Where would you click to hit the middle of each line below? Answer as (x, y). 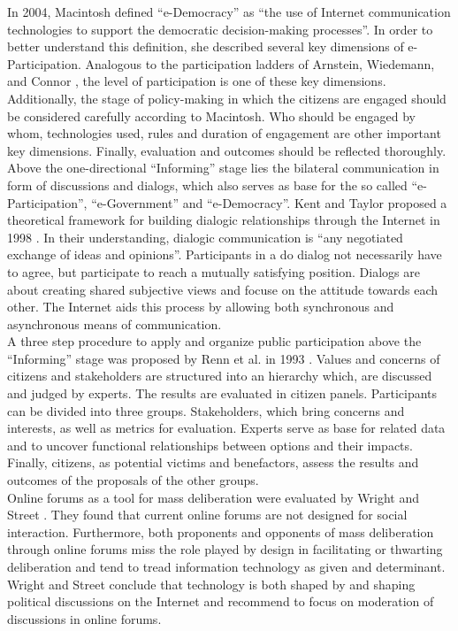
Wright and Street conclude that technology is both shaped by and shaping (211, 584)
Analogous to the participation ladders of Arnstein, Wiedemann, (260, 63)
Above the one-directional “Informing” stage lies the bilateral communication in (223, 168)
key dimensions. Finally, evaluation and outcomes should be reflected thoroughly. (227, 150)
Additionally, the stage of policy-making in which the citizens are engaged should (227, 98)
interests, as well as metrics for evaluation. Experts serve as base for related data (226, 428)
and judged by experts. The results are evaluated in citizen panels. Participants (222, 393)
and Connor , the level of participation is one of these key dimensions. (197, 81)
